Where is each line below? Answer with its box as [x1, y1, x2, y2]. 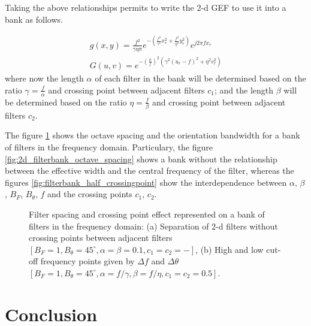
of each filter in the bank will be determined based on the [95, 72, 306, 84]
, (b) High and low [195, 243, 264, 255]
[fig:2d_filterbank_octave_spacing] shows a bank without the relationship [5, 152, 277, 165]
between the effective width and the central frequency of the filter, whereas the [5, 164, 294, 177]
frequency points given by [40, 255, 135, 267]
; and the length [215, 83, 274, 96]
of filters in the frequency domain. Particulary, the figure [5, 141, 213, 153]
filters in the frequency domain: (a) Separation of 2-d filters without [29, 219, 278, 232]
